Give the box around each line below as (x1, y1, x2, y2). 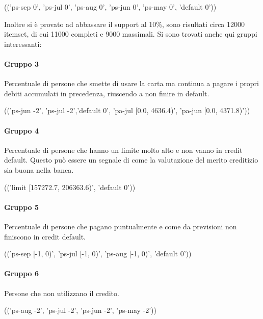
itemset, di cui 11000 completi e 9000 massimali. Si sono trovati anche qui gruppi (4, 29, 257, 39)
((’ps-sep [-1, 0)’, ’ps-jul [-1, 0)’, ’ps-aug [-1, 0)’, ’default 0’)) (4, 248, 192, 259)
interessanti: (4, 38, 42, 49)
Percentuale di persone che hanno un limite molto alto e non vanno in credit (4, 144, 243, 155)
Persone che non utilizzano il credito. (4, 287, 119, 298)
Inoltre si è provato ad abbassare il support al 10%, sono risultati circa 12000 (4, 18, 245, 29)
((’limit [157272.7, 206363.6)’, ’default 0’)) (4, 181, 136, 192)
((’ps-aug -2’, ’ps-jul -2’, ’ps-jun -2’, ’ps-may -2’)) (4, 305, 156, 315)
